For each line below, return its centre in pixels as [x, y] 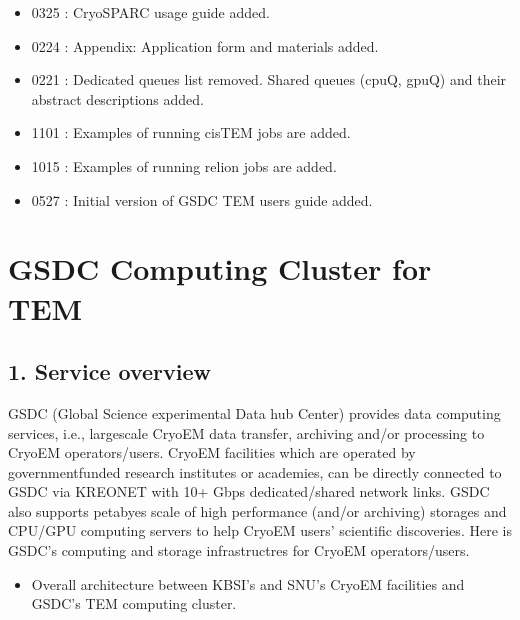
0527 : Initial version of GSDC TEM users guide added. [202, 199]
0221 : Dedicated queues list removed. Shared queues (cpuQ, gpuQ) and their [269, 79]
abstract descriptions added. [118, 98]
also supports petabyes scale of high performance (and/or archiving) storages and [257, 510]
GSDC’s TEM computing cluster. [134, 603]
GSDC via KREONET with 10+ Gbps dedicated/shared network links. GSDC [249, 491]
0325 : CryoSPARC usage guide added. [150, 12]
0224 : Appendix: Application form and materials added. [205, 45]
